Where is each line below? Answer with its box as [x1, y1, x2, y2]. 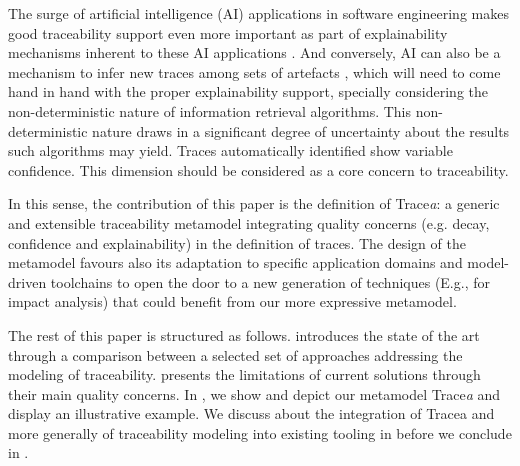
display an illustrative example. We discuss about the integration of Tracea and [8, 403, 495, 424]
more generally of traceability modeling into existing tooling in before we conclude [8, 422, 512, 443]
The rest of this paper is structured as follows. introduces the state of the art [8, 324, 480, 345]
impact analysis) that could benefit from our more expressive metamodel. [8, 291, 457, 312]
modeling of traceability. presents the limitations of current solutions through [8, 364, 481, 385]
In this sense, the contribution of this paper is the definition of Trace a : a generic [8, 193, 500, 214]
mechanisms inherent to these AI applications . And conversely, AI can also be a [8, 42, 501, 63]
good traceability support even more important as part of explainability [8, 22, 448, 43]
